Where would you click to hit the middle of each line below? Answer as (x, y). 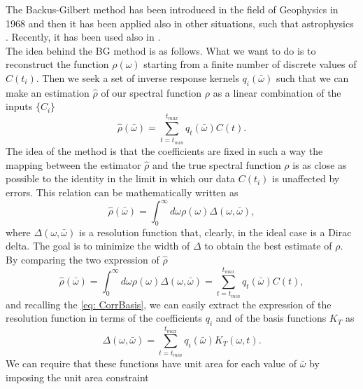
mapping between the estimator (73, 164)
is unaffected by (306, 178)
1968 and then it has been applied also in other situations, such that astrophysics (180, 23)
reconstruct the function (57, 64)
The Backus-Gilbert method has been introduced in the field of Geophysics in (172, 9)
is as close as (320, 164)
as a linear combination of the (277, 92)
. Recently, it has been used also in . (83, 37)
